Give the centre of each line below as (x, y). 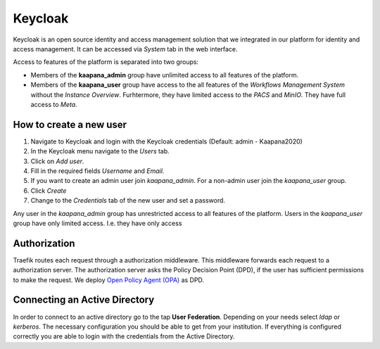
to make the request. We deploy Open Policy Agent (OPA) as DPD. (108, 280)
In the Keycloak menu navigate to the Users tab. (100, 151)
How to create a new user (70, 124)
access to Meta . (54, 104)
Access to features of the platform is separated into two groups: (106, 62)
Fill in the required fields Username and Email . (97, 171)
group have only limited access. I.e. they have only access (97, 223)
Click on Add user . (57, 161)
